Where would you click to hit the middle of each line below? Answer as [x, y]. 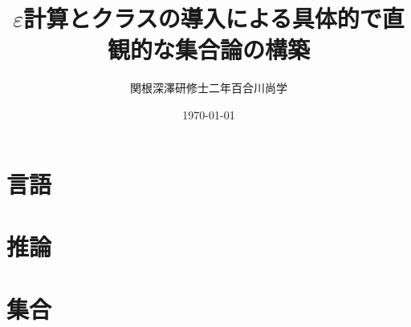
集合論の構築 [242, 49]
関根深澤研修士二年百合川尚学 [209, 88]
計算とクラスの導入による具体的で [203, 18]
